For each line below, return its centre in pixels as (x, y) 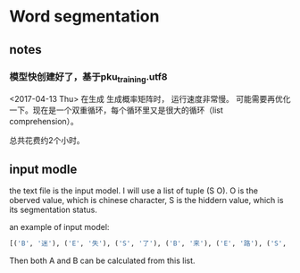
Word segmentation (84, 17)
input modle (43, 169)
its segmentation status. (54, 209)
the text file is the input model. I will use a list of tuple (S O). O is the (134, 191)
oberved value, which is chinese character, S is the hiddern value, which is (146, 200)
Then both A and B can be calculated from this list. (102, 260)
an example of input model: (59, 226)
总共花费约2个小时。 (47, 141)
